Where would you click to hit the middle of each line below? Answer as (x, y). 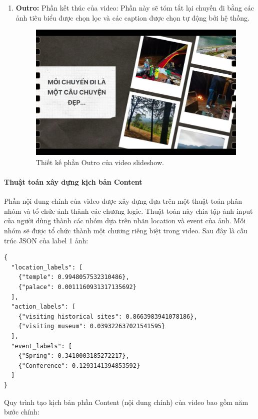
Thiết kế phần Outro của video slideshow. (100, 162)
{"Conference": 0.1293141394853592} (79, 366)
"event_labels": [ (42, 346)
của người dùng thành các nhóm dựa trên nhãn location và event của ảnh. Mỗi (125, 221)
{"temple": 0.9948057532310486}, (74, 277)
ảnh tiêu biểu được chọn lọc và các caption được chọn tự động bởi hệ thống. (132, 17)
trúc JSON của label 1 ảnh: (46, 240)
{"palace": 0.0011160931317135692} (77, 287)
